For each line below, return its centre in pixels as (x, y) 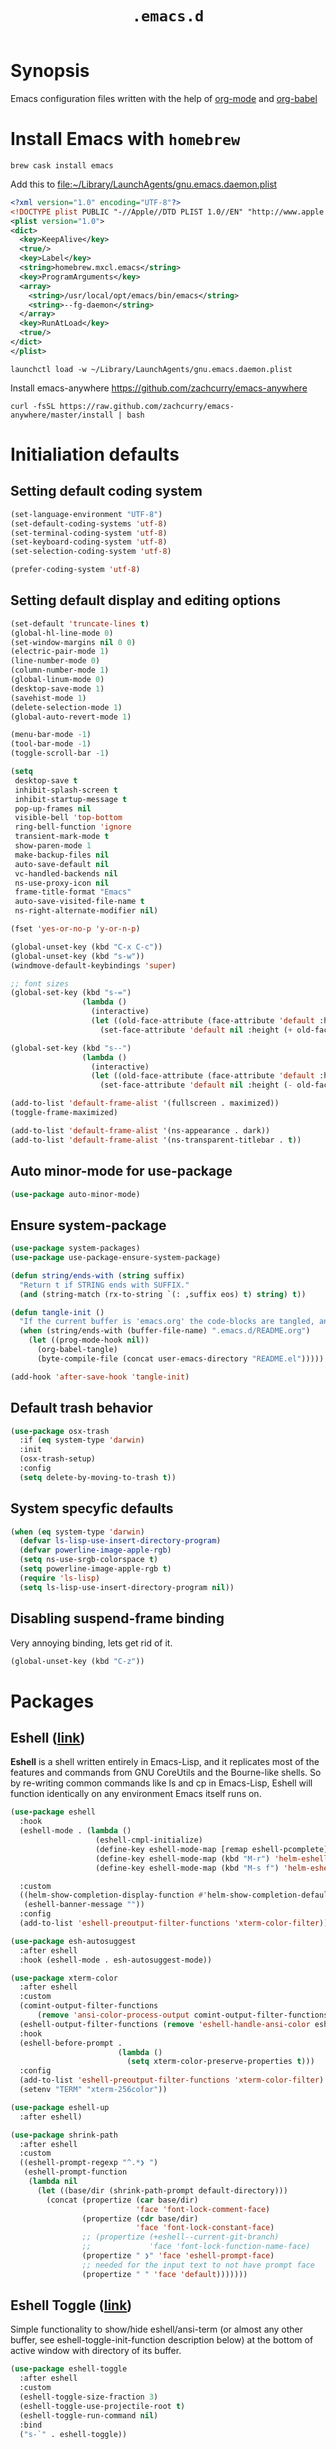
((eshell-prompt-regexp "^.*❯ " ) (89, 2163)
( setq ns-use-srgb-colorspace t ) (89, 1560)
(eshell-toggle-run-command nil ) (89, 2415)
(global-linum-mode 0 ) (57, 680)
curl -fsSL (33, 406)
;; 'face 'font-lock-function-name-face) (196, 2247)
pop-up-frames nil (53, 808)
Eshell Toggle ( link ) (71, 2305)
